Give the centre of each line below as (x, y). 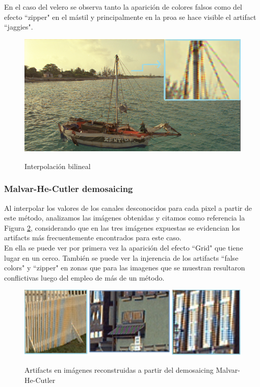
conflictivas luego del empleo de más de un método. (84, 277)
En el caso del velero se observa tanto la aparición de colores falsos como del (123, 7)
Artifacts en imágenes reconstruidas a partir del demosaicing (119, 370)
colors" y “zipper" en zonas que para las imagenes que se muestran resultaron (125, 268)
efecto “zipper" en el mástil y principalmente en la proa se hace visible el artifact (130, 17)
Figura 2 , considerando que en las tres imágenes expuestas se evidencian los (122, 227)
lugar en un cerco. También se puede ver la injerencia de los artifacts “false (121, 257)
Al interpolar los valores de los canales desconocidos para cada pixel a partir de (128, 208)
